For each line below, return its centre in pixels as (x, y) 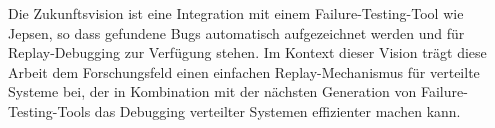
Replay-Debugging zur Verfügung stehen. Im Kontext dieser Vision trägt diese (247, 52)
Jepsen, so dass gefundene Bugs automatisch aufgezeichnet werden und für (236, 32)
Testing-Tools (49, 110)
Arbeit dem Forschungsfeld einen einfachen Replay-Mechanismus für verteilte (244, 71)
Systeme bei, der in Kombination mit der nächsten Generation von (212, 91)
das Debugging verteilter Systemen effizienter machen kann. (277, 110)
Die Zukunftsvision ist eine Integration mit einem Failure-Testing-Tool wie (236, 13)
